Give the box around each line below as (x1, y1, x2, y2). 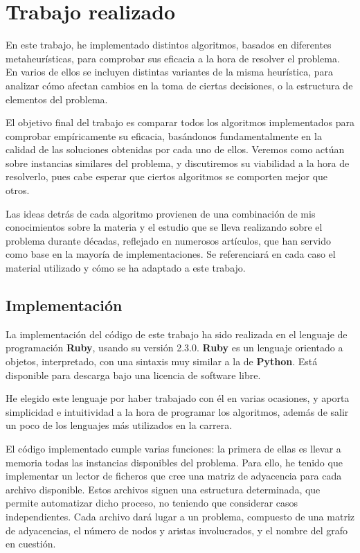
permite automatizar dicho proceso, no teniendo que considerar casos (6, 495, 298, 510)
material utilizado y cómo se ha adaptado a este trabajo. (6, 261, 246, 275)
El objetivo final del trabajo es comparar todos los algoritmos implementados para (6, 115, 355, 130)
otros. (6, 183, 30, 197)
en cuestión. (6, 536, 56, 551)
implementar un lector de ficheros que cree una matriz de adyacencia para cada (6, 468, 342, 483)
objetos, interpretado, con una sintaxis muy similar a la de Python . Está (6, 354, 318, 369)
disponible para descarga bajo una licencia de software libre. (6, 367, 261, 382)
